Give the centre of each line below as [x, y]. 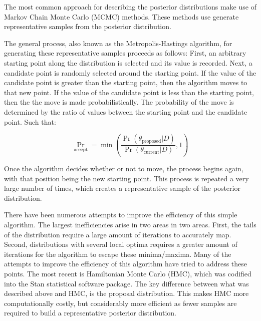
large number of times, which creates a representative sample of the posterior [122, 188]
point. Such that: [30, 121]
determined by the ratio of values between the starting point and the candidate [126, 111]
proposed [152, 141]
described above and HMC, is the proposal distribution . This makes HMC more [126, 293]
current [151, 152]
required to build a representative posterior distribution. [90, 313]
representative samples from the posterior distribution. [88, 26]
